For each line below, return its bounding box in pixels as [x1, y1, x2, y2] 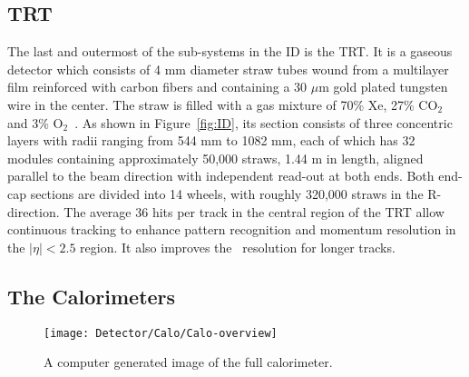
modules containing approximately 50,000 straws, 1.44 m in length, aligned [7, 148, 424, 167]
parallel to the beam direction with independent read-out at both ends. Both [7, 166, 435, 185]
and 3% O [7, 113, 64, 132]
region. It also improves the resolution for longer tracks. [80, 237, 396, 256]
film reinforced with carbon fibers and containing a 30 [7, 77, 308, 96]
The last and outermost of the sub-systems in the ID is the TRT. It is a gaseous [7, 42, 453, 61]
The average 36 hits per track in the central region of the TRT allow [64, 202, 445, 221]
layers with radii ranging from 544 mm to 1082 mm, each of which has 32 [7, 131, 415, 150]
